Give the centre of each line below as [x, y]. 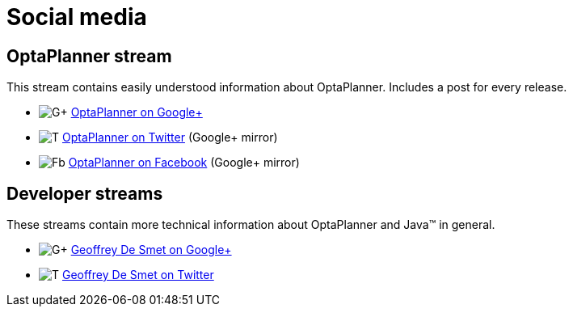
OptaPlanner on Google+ [137, 112]
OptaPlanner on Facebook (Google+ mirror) [184, 163]
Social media [77, 17]
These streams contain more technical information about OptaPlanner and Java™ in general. [251, 225]
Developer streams [85, 193]
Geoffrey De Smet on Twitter [138, 275]
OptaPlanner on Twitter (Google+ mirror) [170, 137]
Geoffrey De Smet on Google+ [151, 250]
